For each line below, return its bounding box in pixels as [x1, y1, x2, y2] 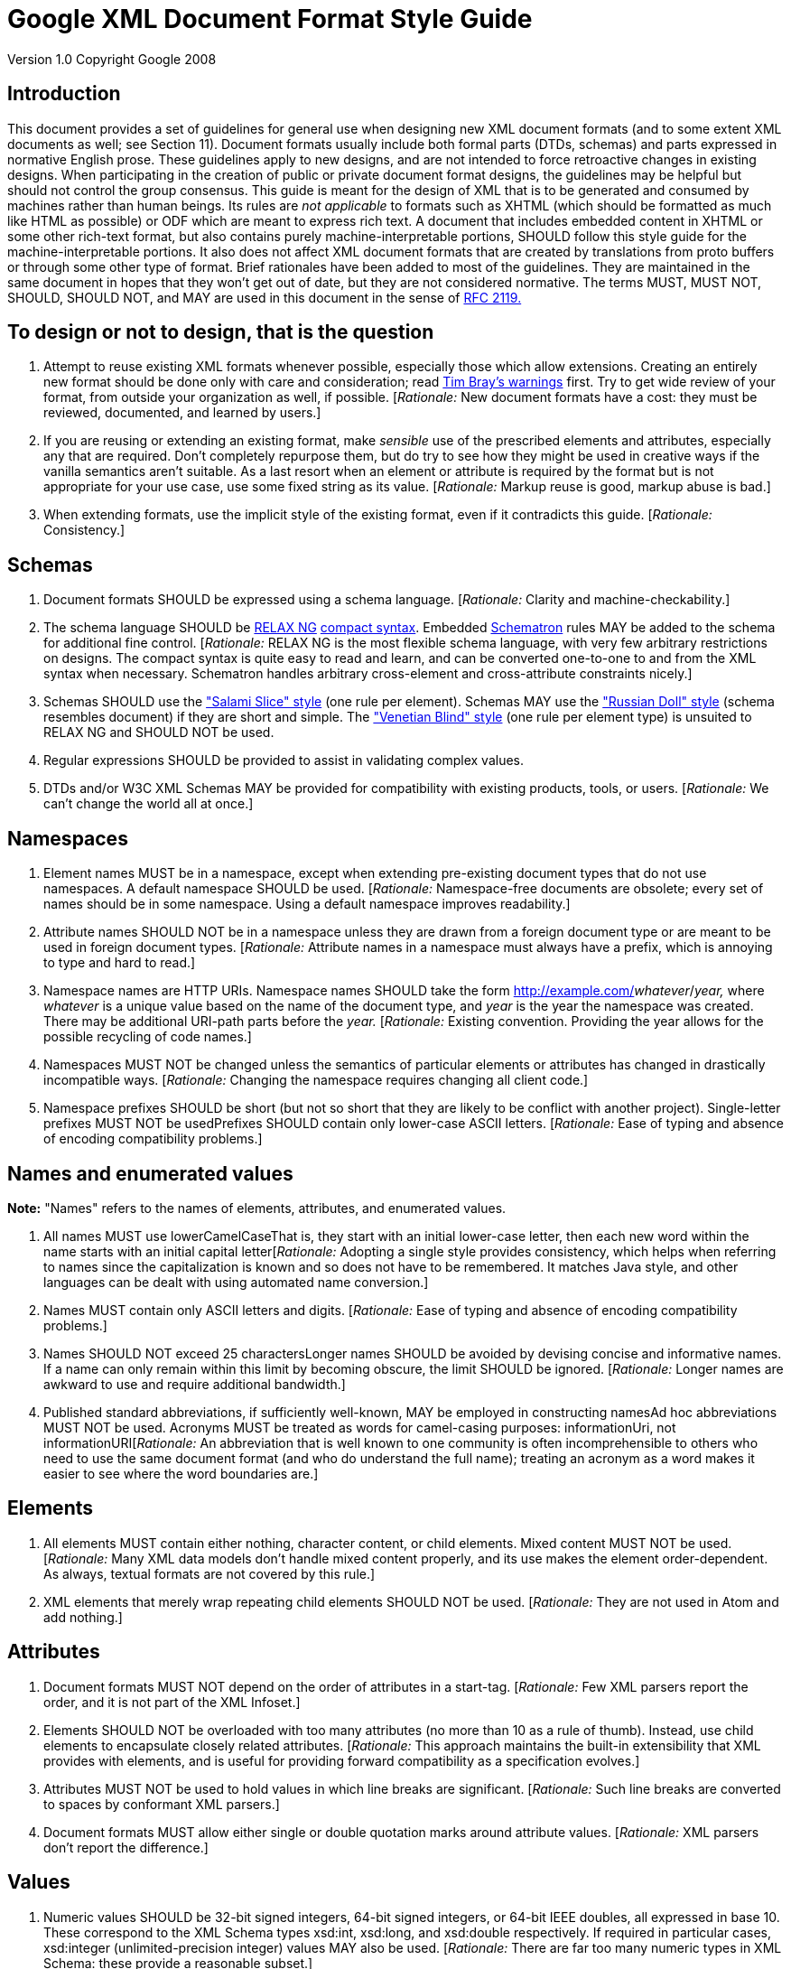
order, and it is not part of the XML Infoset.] [43, 1694, 301, 1710]
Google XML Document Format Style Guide [7, 4, 533, 34]
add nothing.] [43, 1609, 123, 1625]
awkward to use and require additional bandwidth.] [43, 1376, 346, 1392]
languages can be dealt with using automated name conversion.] [43, 1274, 429, 1290]
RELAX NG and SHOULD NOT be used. [43, 724, 275, 741]
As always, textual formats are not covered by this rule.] [43, 1565, 376, 1582]
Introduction [7, 82, 121, 106]
